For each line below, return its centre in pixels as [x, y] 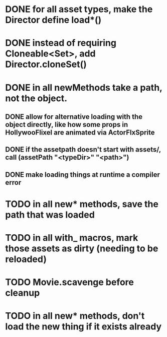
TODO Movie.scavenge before [70, 282]
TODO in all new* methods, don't [75, 316]
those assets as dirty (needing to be [82, 249]
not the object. [36, 98]
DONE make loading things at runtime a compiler [83, 175]
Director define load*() [53, 20]
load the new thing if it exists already [83, 327]
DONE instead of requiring [61, 43]
